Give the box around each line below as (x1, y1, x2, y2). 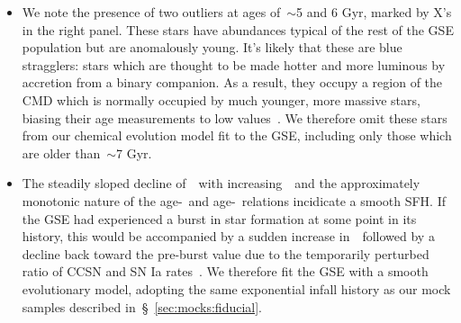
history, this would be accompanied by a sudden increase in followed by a (22, 227, 435, 246)
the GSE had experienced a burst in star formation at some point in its (22, 209, 417, 228)
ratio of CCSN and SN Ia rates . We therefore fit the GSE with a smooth (22, 262, 429, 281)
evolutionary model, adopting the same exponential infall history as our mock (22, 279, 451, 298)
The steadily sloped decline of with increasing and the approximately (22, 174, 420, 193)
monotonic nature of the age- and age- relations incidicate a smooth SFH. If (22, 191, 446, 210)
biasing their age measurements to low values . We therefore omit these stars (22, 108, 447, 127)
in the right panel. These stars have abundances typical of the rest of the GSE (22, 20, 454, 39)
